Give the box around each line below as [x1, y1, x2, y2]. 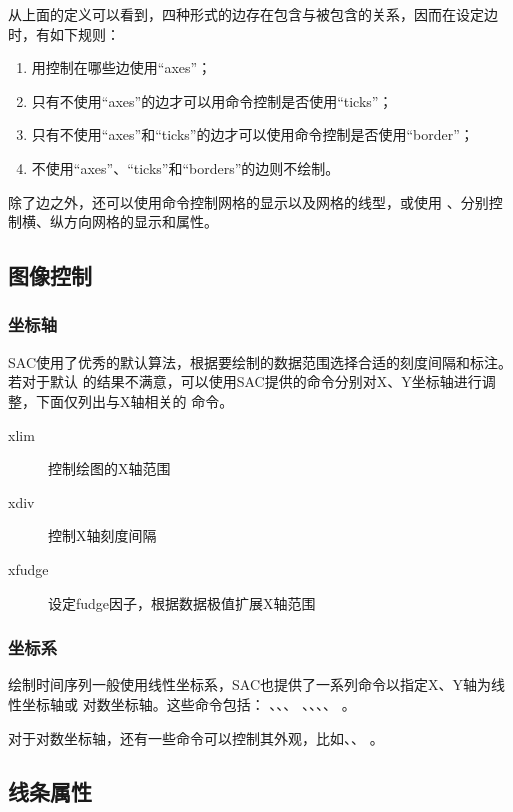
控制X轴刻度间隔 [48, 525, 157, 546]
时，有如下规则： [8, 23, 120, 44]
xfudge [8, 558, 49, 579]
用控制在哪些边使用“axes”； [31, 57, 212, 78]
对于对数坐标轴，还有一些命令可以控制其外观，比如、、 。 [8, 727, 384, 748]
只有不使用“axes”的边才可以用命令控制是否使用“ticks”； [31, 90, 393, 111]
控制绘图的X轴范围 [48, 458, 171, 479]
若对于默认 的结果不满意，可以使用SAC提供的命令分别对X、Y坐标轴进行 [8, 371, 482, 392]
